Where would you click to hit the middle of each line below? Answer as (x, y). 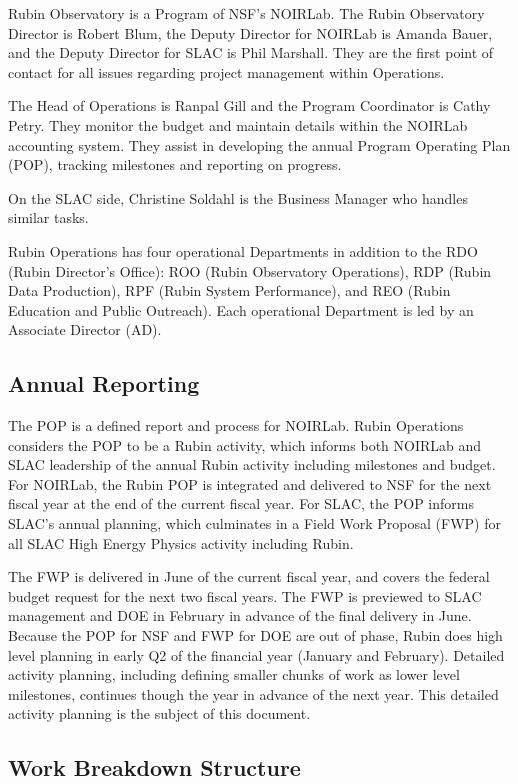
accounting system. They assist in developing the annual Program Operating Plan (259, 144)
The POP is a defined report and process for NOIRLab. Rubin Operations (236, 425)
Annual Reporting (104, 383)
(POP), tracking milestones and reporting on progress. (175, 164)
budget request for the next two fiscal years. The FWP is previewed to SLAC (245, 595)
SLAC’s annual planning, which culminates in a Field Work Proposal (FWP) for (254, 523)
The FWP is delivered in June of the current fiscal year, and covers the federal (249, 576)
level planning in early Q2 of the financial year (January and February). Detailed (256, 654)
